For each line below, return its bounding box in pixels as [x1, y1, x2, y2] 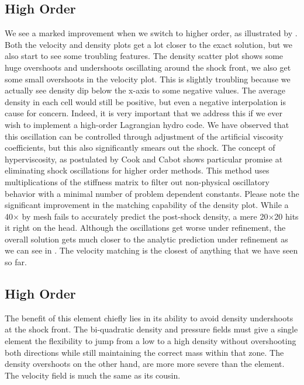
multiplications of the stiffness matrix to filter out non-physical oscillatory [5, 175, 270, 188]
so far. [5, 256, 27, 268]
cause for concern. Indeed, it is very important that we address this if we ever [5, 107, 283, 119]
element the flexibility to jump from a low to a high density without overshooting [5, 335, 296, 347]
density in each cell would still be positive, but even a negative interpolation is [5, 95, 286, 107]
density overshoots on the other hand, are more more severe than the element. [5, 358, 285, 370]
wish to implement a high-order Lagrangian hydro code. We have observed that [5, 118, 289, 130]
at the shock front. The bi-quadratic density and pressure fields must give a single [5, 323, 298, 335]
